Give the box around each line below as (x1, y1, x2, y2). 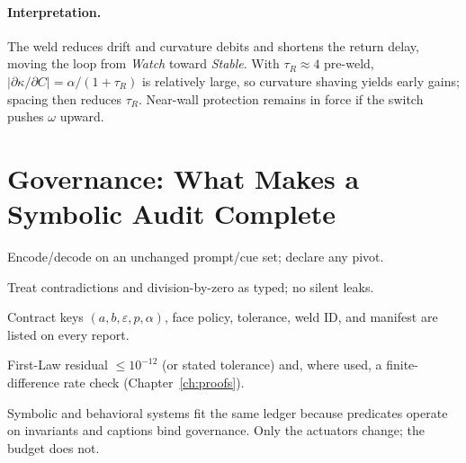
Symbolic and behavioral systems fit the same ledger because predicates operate (7, 403, 448, 422)
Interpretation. (7, 2, 102, 21)
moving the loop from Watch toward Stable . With (7, 54, 280, 73)
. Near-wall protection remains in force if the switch (138, 89, 424, 108)
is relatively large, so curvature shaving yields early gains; (141, 71, 460, 90)
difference (7, 373, 59, 392)
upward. (59, 107, 104, 126)
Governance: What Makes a (7, 159, 360, 196)
